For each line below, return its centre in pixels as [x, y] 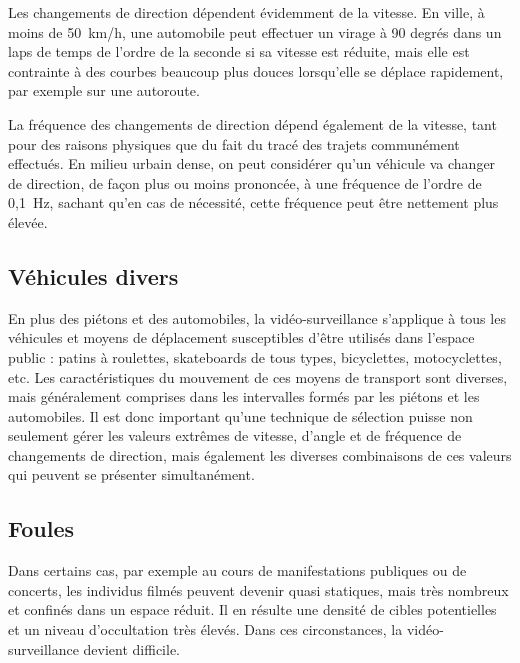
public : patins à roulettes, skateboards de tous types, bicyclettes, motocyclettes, [255, 356]
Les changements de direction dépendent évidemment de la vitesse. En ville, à [246, 12]
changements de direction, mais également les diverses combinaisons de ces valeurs [260, 454]
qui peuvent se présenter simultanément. [131, 474]
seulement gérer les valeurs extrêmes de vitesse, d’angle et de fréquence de [235, 435]
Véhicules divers [93, 275]
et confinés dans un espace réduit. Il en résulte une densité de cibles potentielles [252, 609]
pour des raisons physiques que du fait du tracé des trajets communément [234, 143]
